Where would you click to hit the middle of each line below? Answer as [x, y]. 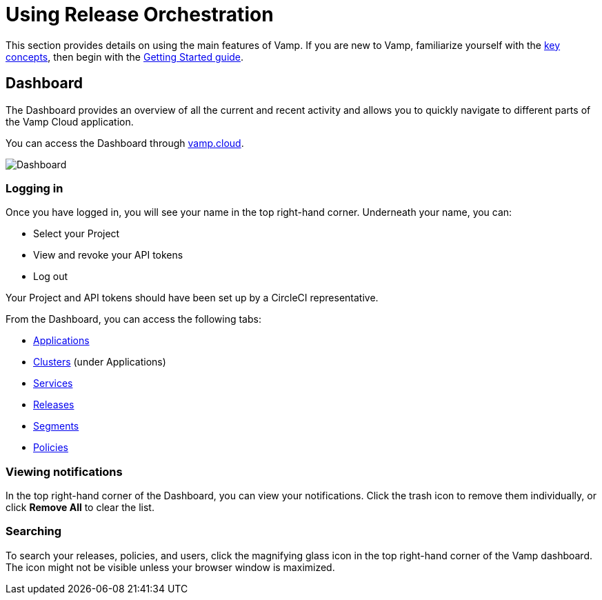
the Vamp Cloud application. [70, 121]
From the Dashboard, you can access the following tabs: [133, 319]
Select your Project [77, 234]
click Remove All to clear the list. [80, 508]
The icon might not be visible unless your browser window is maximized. [170, 567]
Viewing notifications [64, 471]
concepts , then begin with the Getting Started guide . [125, 57]
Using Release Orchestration [140, 14]
